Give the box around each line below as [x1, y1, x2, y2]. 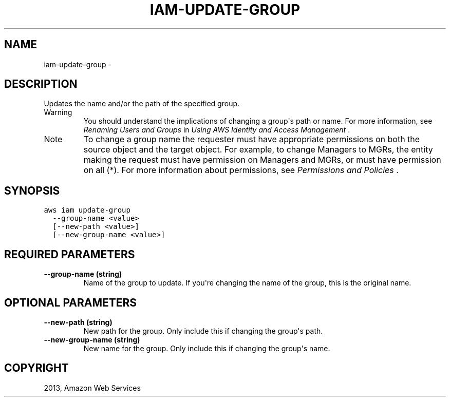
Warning [44, 108, 72, 117]
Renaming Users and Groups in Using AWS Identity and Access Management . [83, 125, 350, 135]
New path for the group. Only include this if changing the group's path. [83, 326, 323, 335]
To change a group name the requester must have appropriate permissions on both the [83, 134, 420, 145]
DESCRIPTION [4, 78, 78, 91]
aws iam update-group [44, 206, 130, 215]
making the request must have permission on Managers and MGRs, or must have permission [83, 155, 441, 165]
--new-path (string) [44, 317, 113, 327]
